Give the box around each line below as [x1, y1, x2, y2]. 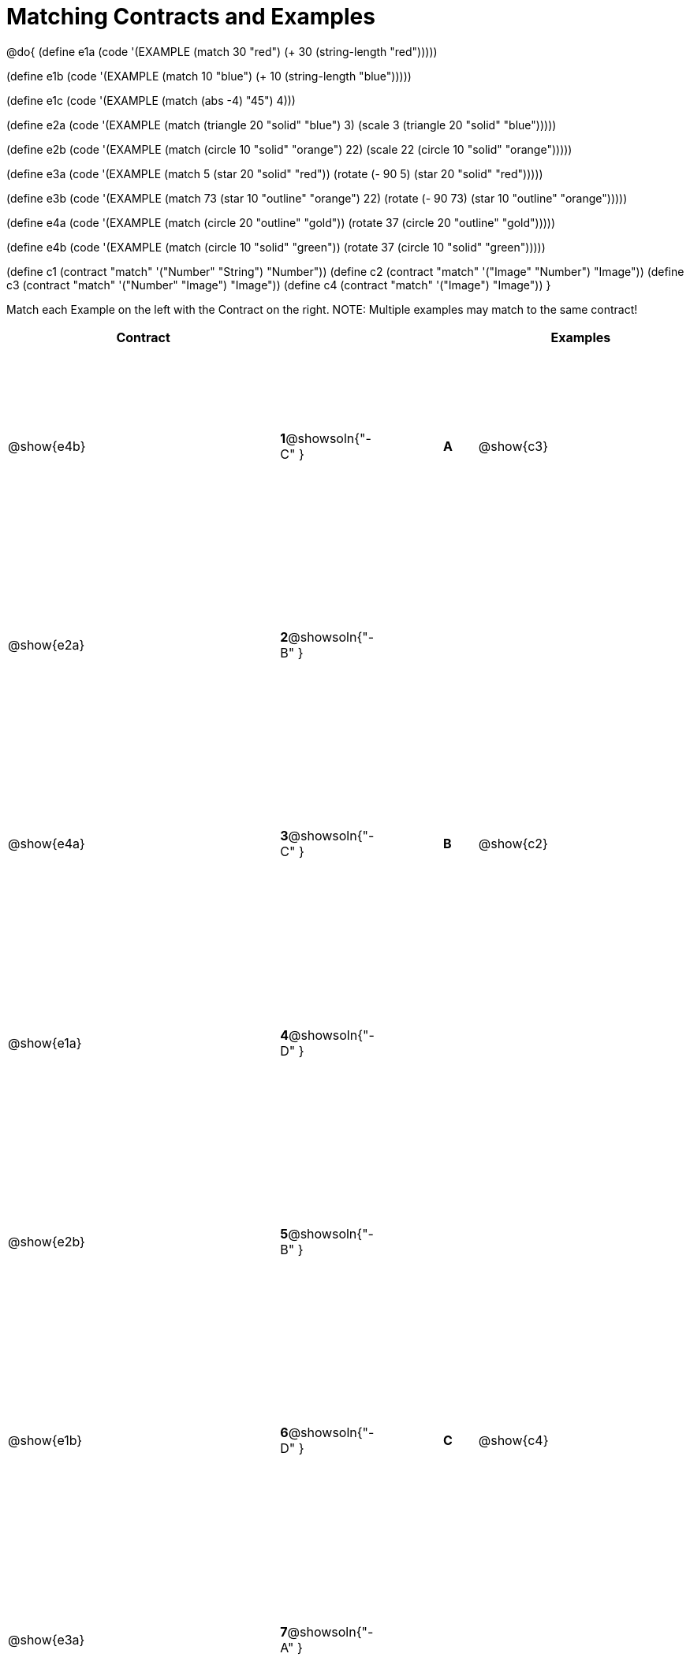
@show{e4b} [8, 438, 86, 454]
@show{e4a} [8, 836, 85, 852]
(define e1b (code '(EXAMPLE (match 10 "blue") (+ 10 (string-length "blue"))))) [6, 69, 412, 83]
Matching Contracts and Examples [6, 3, 375, 30]
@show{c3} [478, 438, 548, 454]
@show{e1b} [8, 1432, 83, 1449]
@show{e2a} [8, 637, 85, 654]
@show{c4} [478, 1432, 549, 1449]
